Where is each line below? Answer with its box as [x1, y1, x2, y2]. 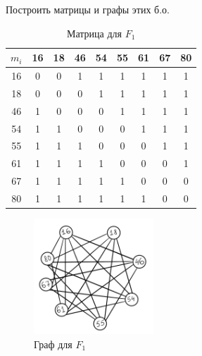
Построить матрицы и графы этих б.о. [6, 2, 170, 16]
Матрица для [66, 25, 122, 40]
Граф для [34, 336, 72, 351]
